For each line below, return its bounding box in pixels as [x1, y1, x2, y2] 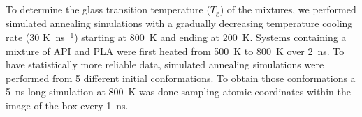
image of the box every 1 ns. [6, 98, 129, 113]
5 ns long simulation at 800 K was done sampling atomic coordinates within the [6, 84, 351, 99]
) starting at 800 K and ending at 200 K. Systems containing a [74, 30, 347, 45]
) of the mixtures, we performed [219, 2, 356, 16]
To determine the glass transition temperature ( [6, 2, 210, 16]
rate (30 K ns [6, 30, 65, 45]
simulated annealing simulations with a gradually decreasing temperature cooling [6, 16, 353, 31]
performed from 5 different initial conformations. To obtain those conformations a [6, 70, 356, 85]
